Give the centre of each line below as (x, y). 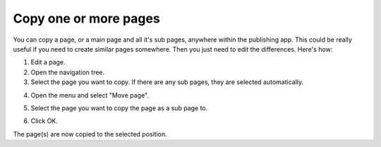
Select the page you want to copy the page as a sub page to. (119, 108)
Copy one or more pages (86, 18)
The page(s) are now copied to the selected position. (90, 134)
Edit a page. (48, 62)
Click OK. (44, 121)
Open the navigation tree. (68, 72)
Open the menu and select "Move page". (90, 95)
